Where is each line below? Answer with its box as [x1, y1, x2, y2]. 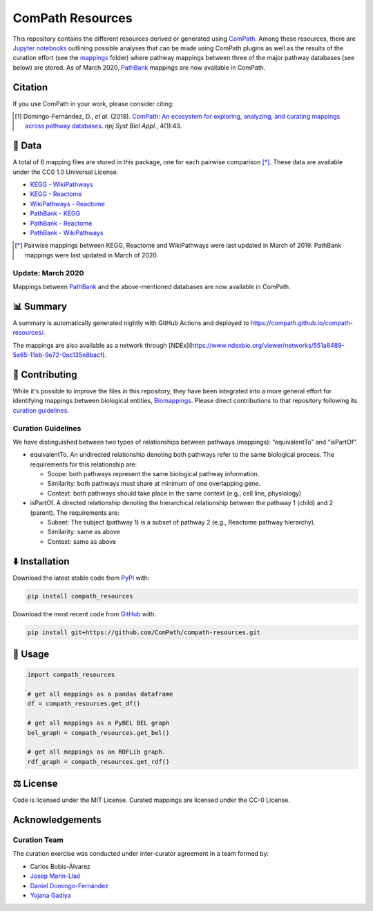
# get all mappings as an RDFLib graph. [27, 748, 166, 756]
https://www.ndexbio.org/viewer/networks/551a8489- [191, 341, 345, 349]
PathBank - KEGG [30, 209, 81, 217]
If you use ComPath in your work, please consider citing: [12, 99, 174, 108]
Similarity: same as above [47, 528, 120, 536]
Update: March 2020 [12, 268, 84, 277]
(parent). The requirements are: [30, 508, 120, 517]
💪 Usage [12, 649, 50, 660]
